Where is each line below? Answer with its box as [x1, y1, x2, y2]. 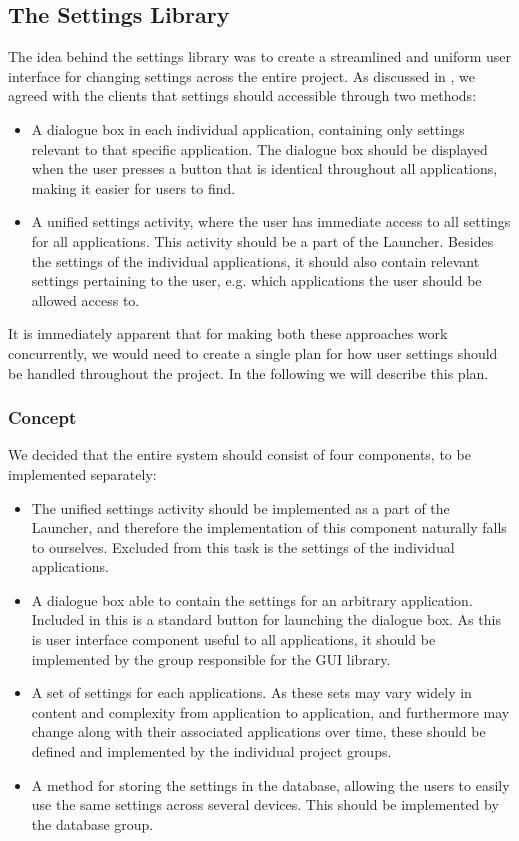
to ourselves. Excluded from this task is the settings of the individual [31, 536, 455, 557]
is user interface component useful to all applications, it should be [31, 629, 436, 650]
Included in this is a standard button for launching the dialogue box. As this [31, 609, 501, 630]
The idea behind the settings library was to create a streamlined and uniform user [8, 46, 512, 67]
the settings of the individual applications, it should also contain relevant [31, 250, 480, 271]
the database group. [31, 813, 154, 834]
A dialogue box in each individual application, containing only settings [31, 118, 465, 139]
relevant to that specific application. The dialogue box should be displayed [31, 138, 488, 159]
